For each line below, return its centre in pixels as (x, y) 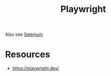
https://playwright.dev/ (36, 69)
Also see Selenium (24, 35)
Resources (28, 54)
